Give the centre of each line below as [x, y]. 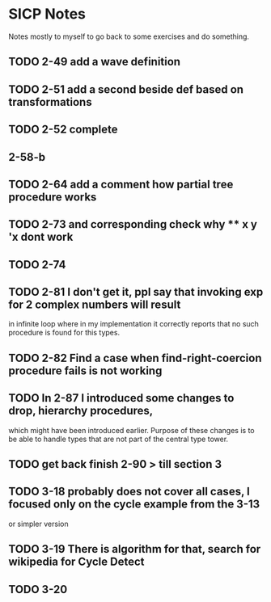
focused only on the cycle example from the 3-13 [134, 505]
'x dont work [41, 237]
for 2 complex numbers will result [95, 305]
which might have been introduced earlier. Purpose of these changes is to [131, 430]
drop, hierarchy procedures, [81, 411]
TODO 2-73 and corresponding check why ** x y [133, 224]
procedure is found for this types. [64, 333]
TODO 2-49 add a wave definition [94, 62]
